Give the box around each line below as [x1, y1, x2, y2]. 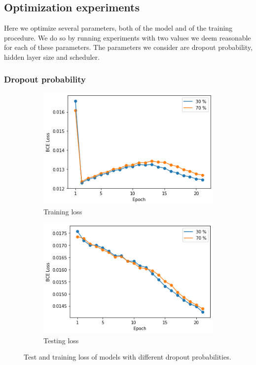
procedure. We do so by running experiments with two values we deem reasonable [4, 32, 251, 42]
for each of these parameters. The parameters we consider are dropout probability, [4, 42, 253, 52]
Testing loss [43, 335, 79, 345]
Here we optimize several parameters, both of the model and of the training [4, 23, 233, 33]
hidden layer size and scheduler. [4, 51, 100, 62]
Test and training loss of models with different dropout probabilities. [24, 352, 231, 362]
